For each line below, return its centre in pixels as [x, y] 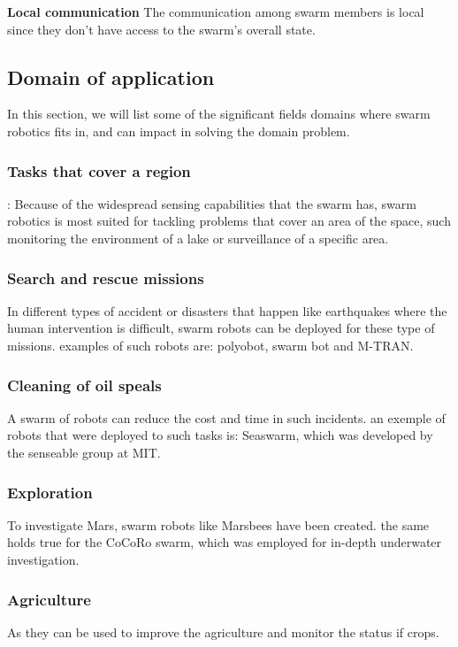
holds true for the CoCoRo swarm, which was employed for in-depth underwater [225, 542]
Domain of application [111, 77]
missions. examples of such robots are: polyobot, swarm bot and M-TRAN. [210, 345]
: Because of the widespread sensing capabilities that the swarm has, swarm [212, 203]
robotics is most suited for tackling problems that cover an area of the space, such [229, 221]
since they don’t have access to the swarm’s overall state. [161, 29]
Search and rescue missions [106, 277]
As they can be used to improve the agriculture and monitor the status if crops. [223, 632]
